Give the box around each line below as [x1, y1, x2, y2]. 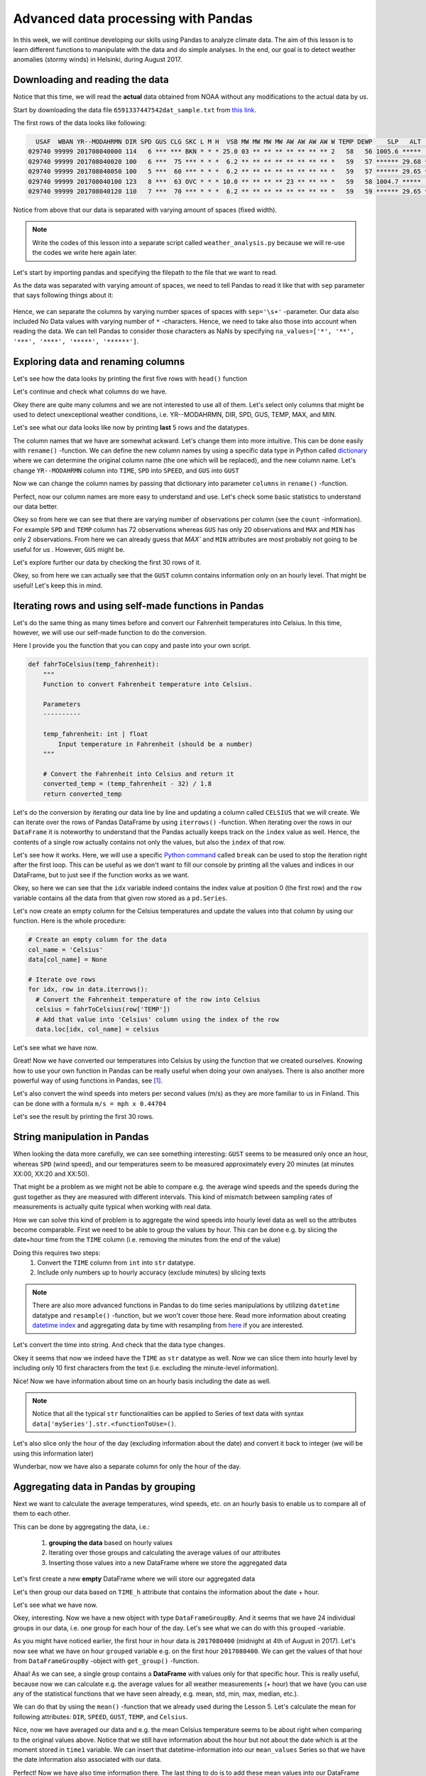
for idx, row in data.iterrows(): [28, 985, 148, 994]
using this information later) [13, 1449, 94, 1458]
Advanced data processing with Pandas [13, 11, 253, 26]
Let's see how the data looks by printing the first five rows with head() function [13, 374, 248, 383]
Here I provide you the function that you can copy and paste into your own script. [13, 641, 251, 650]
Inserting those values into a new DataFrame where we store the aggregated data [48, 1558, 288, 1566]
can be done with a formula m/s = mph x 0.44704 [13, 1099, 167, 1108]
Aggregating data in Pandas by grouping [13, 1480, 196, 1493]
